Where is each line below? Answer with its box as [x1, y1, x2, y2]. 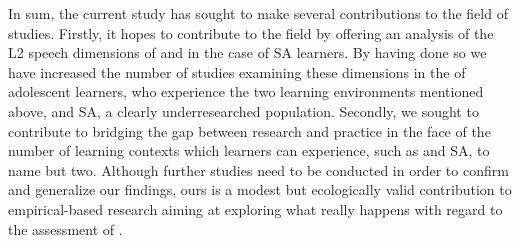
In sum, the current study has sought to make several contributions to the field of [8, 3, 508, 23]
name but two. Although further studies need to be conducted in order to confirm [8, 159, 509, 180]
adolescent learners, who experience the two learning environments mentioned [8, 81, 484, 102]
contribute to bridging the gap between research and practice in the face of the [8, 120, 491, 141]
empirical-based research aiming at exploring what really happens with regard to [8, 198, 503, 219]
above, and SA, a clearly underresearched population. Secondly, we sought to [8, 100, 479, 121]
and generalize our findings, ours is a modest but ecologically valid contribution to [8, 179, 512, 200]
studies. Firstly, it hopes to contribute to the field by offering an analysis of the [8, 22, 494, 43]
